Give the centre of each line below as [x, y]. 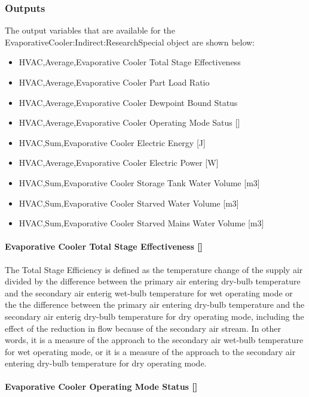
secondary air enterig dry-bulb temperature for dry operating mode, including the [154, 316]
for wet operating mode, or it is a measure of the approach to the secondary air [150, 351]
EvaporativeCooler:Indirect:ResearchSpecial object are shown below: [130, 42]
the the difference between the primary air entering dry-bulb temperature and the [155, 304]
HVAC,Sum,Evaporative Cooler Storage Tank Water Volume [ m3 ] [139, 182]
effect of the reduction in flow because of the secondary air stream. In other [143, 328]
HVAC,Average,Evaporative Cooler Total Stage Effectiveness [130, 62]
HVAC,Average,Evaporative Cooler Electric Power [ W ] [119, 163]
